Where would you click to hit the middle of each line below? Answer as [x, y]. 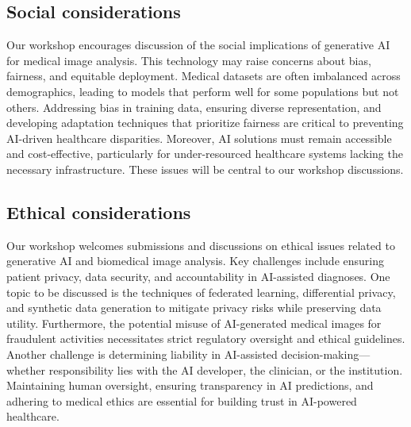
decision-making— [326, 354]
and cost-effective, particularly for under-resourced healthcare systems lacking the [205, 154]
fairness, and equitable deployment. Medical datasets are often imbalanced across [204, 76]
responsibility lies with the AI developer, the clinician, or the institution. [226, 369]
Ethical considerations [99, 212]
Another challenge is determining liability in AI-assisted [142, 354]
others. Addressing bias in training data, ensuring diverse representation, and [194, 107]
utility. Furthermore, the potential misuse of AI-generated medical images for [194, 323]
